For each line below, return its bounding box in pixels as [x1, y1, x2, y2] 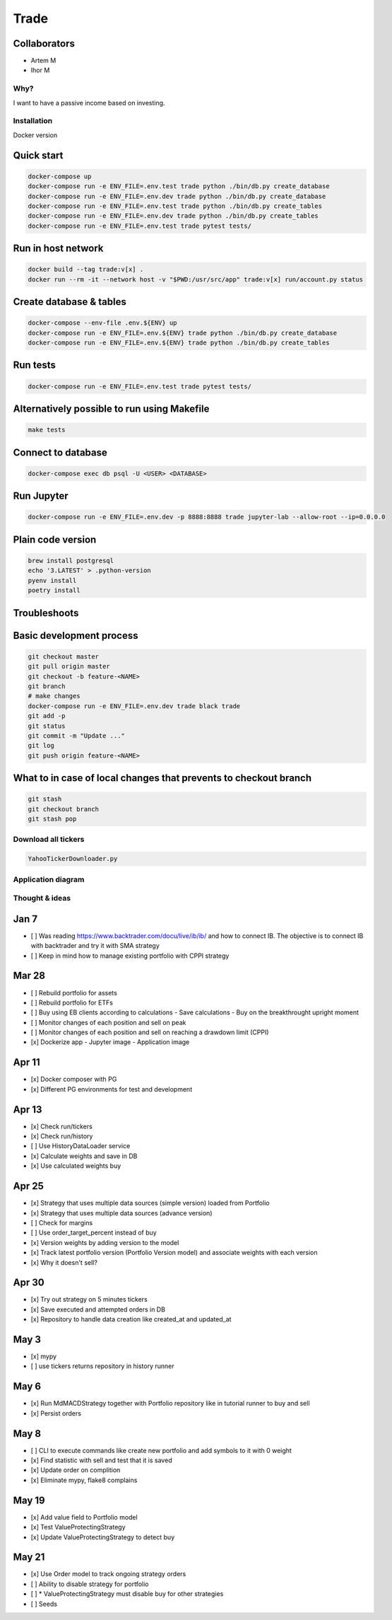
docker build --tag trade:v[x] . [28, 265, 144, 274]
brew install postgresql [28, 557, 114, 565]
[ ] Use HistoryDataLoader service [30, 1142, 131, 1150]
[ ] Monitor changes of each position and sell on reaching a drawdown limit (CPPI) [30, 1028, 269, 1036]
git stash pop [28, 815, 77, 823]
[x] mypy [30, 1352, 57, 1361]
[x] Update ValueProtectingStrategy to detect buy [30, 1532, 175, 1541]
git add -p [28, 712, 66, 720]
